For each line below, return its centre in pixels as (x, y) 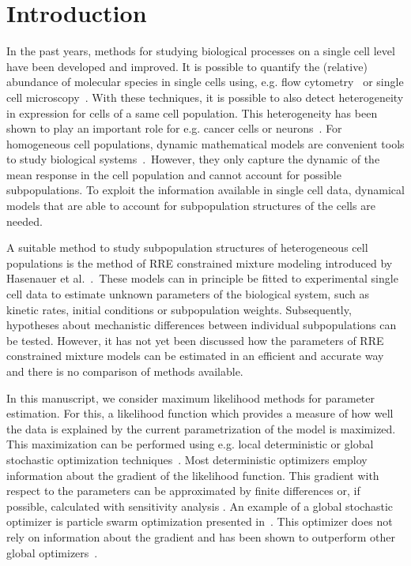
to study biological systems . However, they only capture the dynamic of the (193, 159)
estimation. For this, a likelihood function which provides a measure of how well (200, 413)
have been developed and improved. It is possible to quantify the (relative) (187, 66)
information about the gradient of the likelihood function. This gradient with (193, 475)
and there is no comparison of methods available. (125, 371)
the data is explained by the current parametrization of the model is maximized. (201, 428)
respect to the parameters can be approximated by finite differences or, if (183, 491)
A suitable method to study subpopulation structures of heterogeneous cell (187, 247)
